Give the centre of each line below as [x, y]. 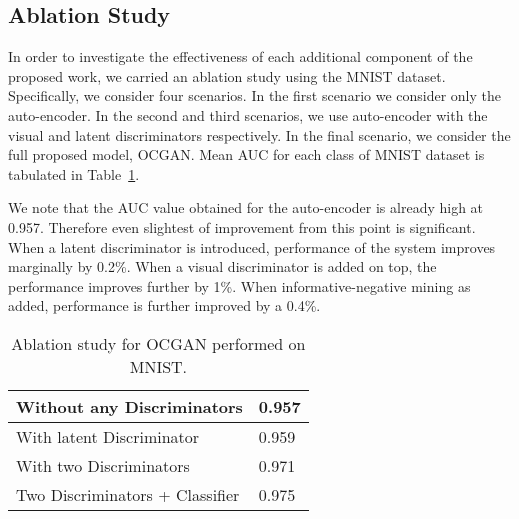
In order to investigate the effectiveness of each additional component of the [240, 56]
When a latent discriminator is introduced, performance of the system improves [252, 246]
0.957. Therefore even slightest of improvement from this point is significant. [242, 226]
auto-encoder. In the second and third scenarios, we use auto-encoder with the [248, 114]
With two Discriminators [103, 465]
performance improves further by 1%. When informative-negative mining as [239, 285]
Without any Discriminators [129, 406]
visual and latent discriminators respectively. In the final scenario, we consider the [259, 134]
